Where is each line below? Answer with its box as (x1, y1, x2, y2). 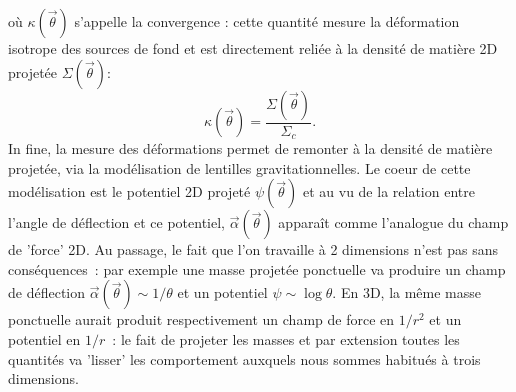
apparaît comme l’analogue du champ (278, 212, 509, 233)
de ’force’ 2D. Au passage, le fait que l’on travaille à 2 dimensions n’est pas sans (8, 239, 499, 260)
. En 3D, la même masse (332, 282, 482, 303)
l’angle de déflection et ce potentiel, (8, 212, 225, 233)
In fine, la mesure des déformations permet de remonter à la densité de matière (8, 138, 493, 159)
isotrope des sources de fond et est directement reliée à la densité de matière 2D (8, 38, 498, 58)
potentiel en (8, 329, 81, 350)
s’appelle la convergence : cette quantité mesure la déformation (74, 11, 460, 31)
